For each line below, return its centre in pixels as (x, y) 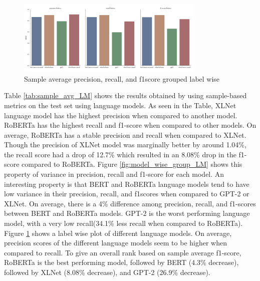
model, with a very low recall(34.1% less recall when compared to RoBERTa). (123, 223)
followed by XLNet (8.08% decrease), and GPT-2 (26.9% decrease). (107, 272)
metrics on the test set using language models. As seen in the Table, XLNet (120, 105)
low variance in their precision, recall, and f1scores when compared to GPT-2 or (127, 194)
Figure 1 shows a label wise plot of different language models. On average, (118, 233)
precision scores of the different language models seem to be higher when (115, 243)
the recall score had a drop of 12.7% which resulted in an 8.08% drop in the (120, 154)
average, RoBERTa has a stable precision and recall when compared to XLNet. (125, 134)
